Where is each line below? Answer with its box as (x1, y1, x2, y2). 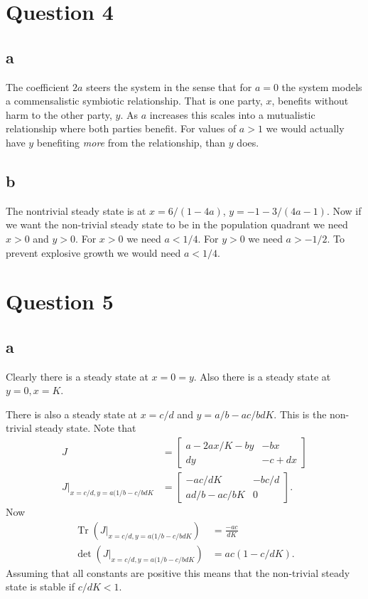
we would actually (266, 121, 345, 136)
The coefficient (6, 79, 70, 94)
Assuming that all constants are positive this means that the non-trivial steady (6, 565, 350, 580)
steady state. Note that (35, 420, 136, 435)
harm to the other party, (6, 107, 112, 122)
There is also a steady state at (6, 406, 138, 421)
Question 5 (6, 287, 114, 316)
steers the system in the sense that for (86, 79, 252, 94)
